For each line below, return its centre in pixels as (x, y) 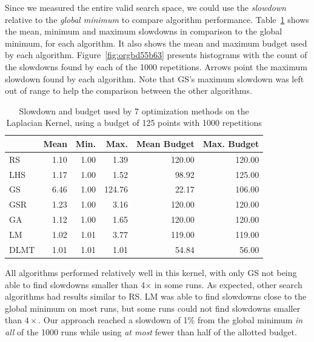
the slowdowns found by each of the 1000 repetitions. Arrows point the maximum (156, 66)
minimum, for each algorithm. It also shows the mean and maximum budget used (156, 43)
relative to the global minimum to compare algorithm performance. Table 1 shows (157, 19)
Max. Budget (231, 143)
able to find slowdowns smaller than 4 (75, 284)
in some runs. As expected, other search (228, 284)
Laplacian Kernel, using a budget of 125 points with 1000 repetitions (134, 123)
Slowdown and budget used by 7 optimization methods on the (134, 110)
